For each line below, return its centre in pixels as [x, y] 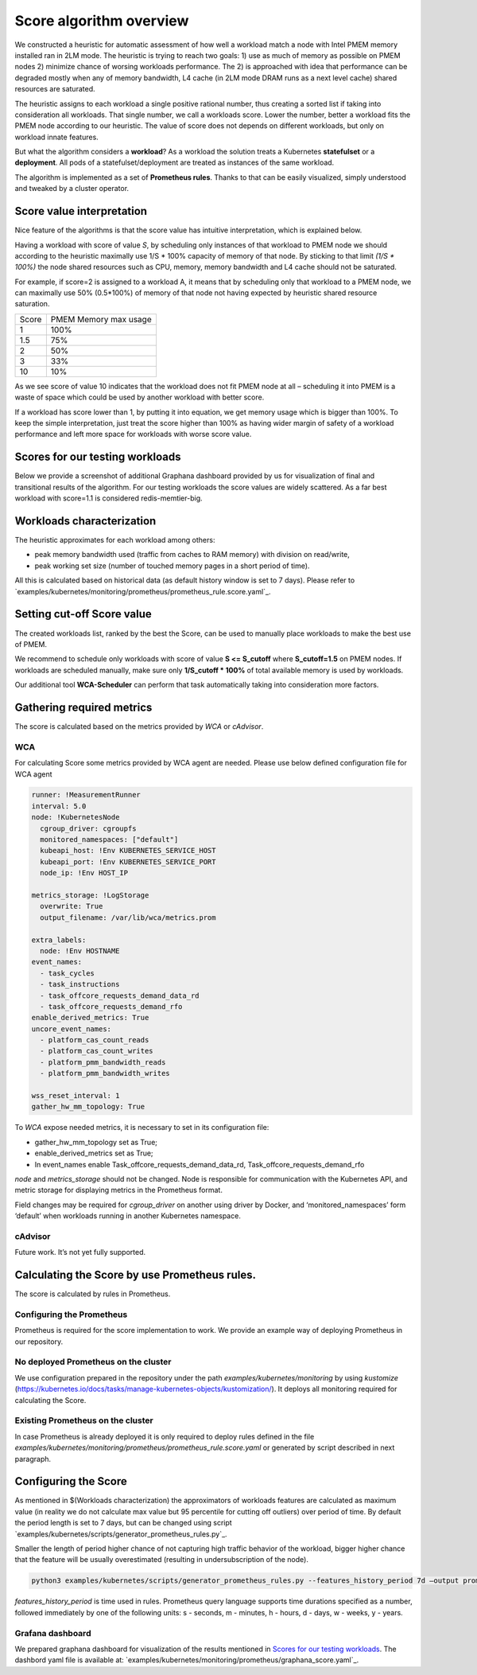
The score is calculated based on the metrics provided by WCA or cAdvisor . [139, 726]
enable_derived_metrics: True [90, 1018]
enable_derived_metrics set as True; [94, 1153]
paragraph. [33, 1459]
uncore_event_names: [71, 1029]
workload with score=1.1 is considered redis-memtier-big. [109, 498]
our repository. [39, 1342]
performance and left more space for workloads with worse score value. [133, 434]
